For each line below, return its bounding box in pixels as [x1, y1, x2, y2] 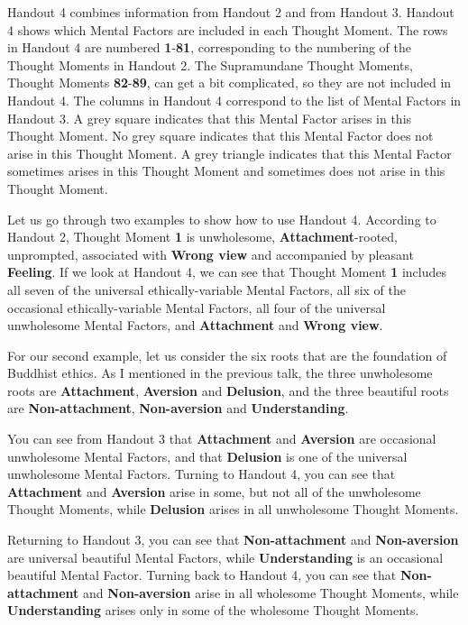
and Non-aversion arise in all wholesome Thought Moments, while [83, 583, 459, 602]
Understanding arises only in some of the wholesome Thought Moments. [7, 601, 419, 620]
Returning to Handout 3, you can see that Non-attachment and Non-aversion [7, 530, 459, 549]
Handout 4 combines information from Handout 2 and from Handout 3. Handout [7, 3, 454, 21]
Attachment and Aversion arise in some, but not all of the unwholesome [7, 482, 421, 501]
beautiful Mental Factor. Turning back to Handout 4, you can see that [7, 565, 397, 584]
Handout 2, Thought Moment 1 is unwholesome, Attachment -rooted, [7, 227, 398, 246]
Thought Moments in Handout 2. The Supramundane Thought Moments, [7, 55, 413, 74]
